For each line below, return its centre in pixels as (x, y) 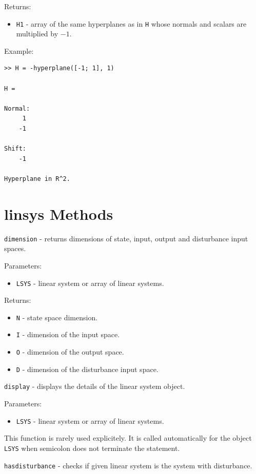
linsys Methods (59, 213)
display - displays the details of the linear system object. (95, 386)
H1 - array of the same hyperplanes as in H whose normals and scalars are (131, 23)
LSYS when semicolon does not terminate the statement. (92, 448)
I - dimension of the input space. (68, 334)
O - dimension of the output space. (70, 352)
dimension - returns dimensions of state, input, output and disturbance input (126, 238)
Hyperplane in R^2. (37, 179)
